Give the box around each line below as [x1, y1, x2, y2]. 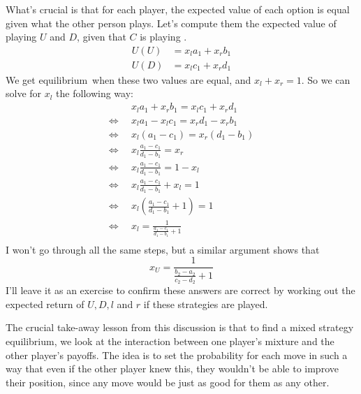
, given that [77, 29, 126, 44]
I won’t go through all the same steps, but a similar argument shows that [6, 242, 320, 256]
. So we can [301, 72, 351, 87]
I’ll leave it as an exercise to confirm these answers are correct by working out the [6, 283, 355, 298]
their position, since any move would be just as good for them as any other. [6, 374, 330, 389]
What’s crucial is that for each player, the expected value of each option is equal [6, 2, 350, 16]
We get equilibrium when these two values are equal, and [6, 72, 251, 87]
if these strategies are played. [143, 296, 268, 311]
